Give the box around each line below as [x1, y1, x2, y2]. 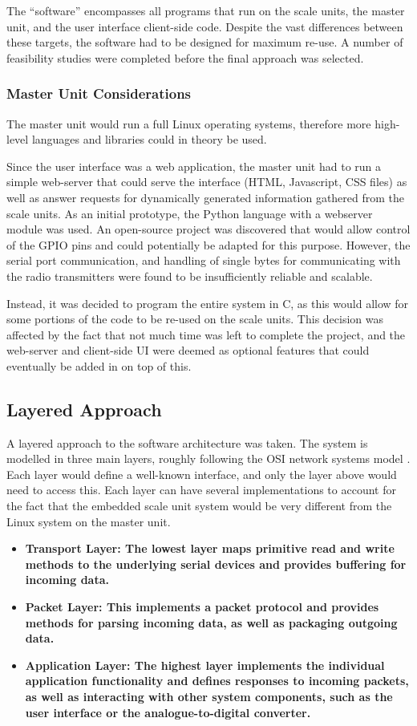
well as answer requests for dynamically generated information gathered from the [6, 189, 405, 205]
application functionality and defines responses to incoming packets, [25, 672, 409, 689]
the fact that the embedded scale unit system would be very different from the [6, 497, 392, 514]
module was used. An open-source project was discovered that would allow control [6, 221, 411, 237]
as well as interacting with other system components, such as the [25, 688, 393, 705]
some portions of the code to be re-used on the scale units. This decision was [6, 310, 384, 327]
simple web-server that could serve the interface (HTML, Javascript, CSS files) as [6, 173, 407, 190]
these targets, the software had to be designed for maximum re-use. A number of [6, 34, 403, 51]
